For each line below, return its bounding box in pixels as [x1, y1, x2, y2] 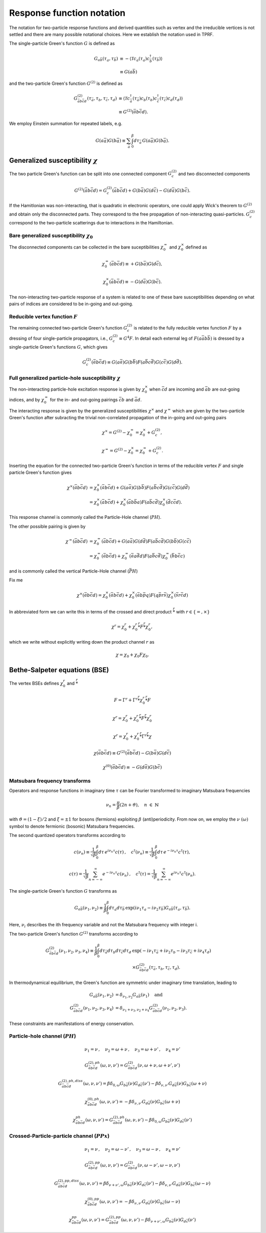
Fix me [9, 577, 23, 583]
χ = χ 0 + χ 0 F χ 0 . [115, 652, 150, 659]
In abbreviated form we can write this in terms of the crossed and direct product [9, 609, 172, 615]
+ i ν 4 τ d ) [193, 947, 211, 954]
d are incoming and [164, 386, 204, 392]
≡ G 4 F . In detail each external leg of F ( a [119, 334, 202, 341]
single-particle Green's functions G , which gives [9, 344, 108, 350]
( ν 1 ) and [140, 992, 163, 999]
